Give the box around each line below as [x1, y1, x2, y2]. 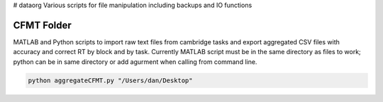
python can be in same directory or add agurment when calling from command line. [13, 57, 257, 66]
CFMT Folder [13, 19, 72, 31]
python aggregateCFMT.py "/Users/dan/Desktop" [28, 76, 193, 84]
